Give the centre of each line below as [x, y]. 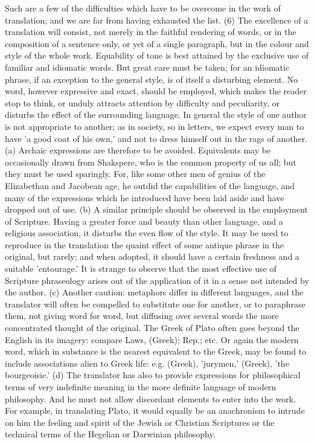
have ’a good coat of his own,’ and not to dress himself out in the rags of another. [156, 138]
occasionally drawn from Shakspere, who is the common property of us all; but [151, 162]
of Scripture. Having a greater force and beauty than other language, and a [144, 221]
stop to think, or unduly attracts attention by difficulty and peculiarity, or [142, 102]
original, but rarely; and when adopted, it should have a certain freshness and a [152, 256]
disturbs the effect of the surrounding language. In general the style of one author [156, 114]
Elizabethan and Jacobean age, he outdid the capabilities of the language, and [150, 185]
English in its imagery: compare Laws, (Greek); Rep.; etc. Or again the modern [152, 339]
